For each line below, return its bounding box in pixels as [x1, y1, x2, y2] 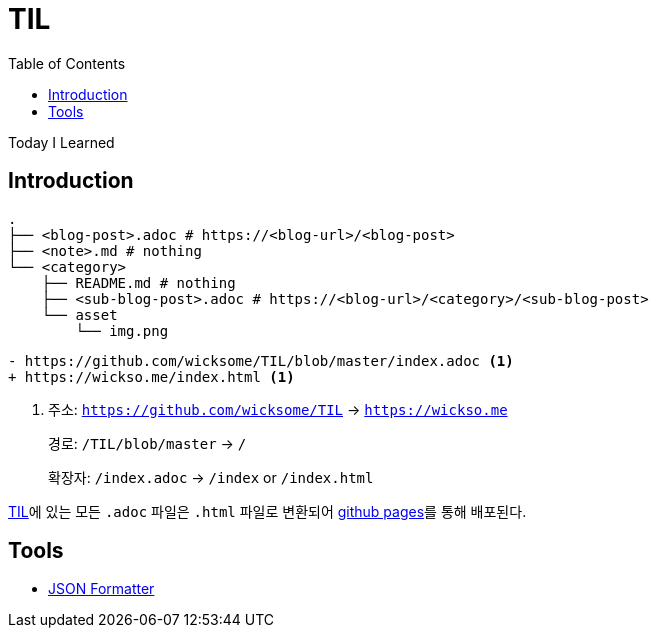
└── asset [41, 306, 118, 323]
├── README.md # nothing [41, 274, 236, 291]
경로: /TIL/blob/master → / [48, 434, 247, 452]
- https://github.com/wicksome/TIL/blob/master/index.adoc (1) [8, 352, 514, 369]
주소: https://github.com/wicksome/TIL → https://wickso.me [48, 400, 508, 418]
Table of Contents [8, 54, 126, 72]
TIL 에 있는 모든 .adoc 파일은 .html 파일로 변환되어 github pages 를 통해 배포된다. [8, 502, 527, 520]
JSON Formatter [48, 580, 155, 598]
